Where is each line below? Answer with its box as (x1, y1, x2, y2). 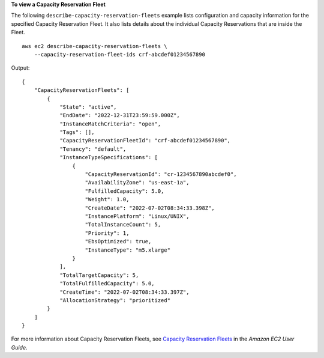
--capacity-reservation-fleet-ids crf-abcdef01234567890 (34, 51, 205, 58)
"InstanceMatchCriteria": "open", (59, 120, 161, 127)
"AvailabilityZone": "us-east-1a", (85, 179, 190, 186)
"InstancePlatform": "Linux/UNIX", (85, 213, 190, 219)
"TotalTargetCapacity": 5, (59, 272, 139, 279)
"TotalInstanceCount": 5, (85, 221, 161, 228)
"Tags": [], (59, 129, 95, 136)
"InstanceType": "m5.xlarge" (85, 246, 171, 253)
